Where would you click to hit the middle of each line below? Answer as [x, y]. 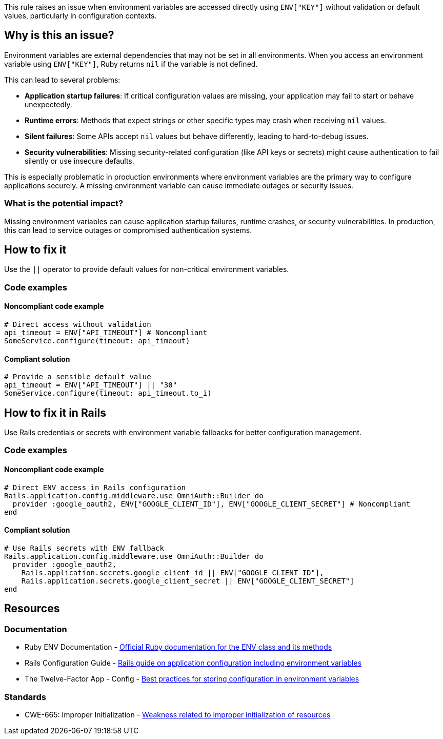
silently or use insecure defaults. [79, 161]
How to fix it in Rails [55, 413]
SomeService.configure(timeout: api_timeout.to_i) [108, 393]
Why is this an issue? [59, 35]
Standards [25, 697]
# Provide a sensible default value [78, 377]
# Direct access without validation [78, 325]
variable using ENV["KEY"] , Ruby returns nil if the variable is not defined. [131, 64]
